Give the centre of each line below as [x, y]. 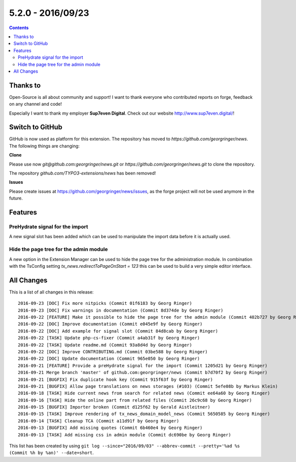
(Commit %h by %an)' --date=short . [51, 453]
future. [16, 198]
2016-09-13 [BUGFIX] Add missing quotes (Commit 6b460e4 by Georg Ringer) [110, 428]
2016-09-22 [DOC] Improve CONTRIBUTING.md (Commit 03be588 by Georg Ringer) [113, 352]
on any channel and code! [36, 104]
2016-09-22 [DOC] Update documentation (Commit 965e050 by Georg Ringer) [109, 359]
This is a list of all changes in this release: [51, 292]
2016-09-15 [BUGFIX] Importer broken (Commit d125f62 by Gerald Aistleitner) [114, 407]
